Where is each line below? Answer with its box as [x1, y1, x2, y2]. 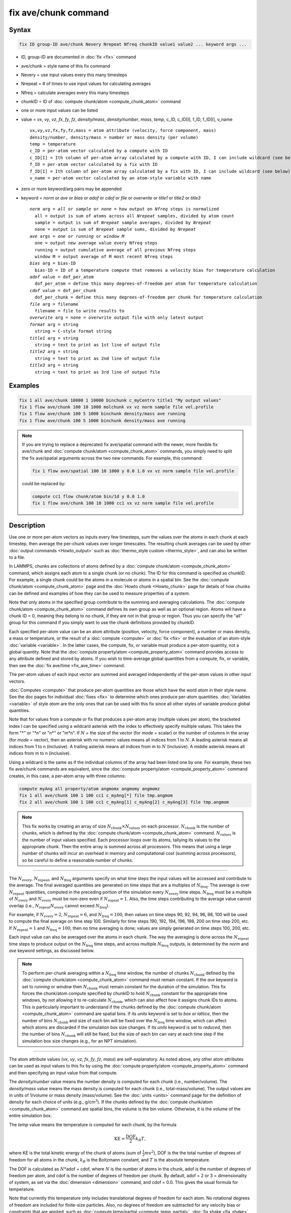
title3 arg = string [30, 362, 79, 368]
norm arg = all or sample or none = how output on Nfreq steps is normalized [30, 206, 219, 212]
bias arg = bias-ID [30, 261, 76, 266]
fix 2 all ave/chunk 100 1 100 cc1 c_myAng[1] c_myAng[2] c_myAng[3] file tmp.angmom [19, 800, 229, 805]
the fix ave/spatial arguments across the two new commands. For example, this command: [22, 455, 203, 461]
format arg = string [30, 322, 79, 327]
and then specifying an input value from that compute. [9, 1070, 118, 1076]
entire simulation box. [9, 1113, 52, 1118]
